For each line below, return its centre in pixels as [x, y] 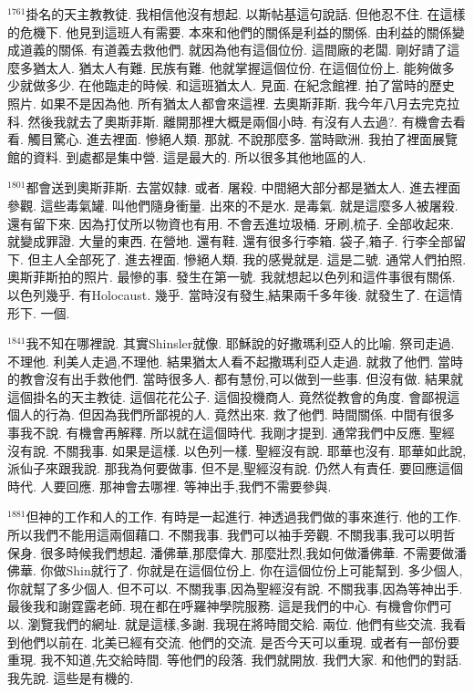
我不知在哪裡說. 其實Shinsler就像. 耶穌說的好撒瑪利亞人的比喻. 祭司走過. [240, 343]
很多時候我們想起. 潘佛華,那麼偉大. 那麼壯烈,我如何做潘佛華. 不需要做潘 [253, 552]
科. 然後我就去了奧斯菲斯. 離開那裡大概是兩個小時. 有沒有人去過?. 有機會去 [230, 121]
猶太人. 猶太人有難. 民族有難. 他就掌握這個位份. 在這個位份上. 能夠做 [237, 67]
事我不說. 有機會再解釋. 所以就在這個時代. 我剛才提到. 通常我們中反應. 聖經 [231, 433]
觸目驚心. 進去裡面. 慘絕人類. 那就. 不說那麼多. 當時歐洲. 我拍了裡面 [230, 139]
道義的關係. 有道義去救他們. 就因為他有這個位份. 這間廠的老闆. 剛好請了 [233, 50]
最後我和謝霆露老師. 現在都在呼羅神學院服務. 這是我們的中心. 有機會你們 [223, 606]
